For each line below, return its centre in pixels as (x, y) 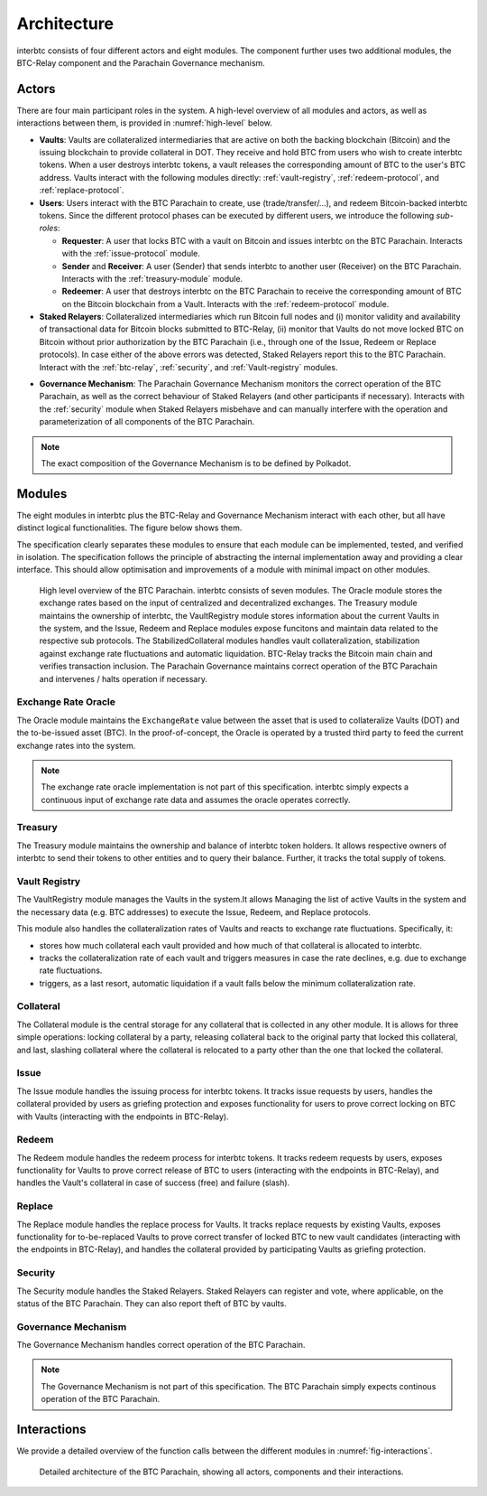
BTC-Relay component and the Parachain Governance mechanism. (141, 62)
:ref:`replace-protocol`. (82, 191)
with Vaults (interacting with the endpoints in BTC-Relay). (123, 1117)
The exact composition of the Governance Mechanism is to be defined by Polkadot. (196, 463)
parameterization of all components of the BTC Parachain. (147, 422)
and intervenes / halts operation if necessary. (123, 678)
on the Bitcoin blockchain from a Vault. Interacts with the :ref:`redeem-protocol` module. (225, 304)
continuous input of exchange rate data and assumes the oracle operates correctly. (196, 799)
